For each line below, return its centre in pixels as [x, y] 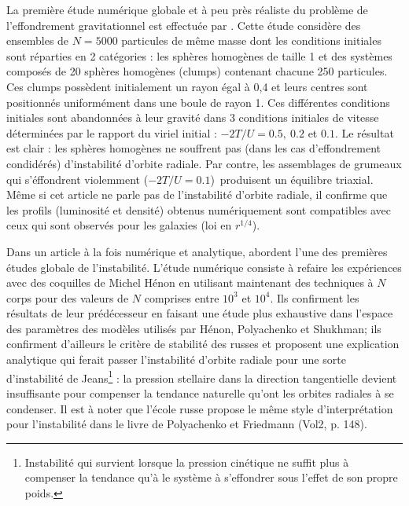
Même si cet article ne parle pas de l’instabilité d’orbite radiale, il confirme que [197, 194]
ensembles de [38, 40]
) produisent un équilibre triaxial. [292, 179]
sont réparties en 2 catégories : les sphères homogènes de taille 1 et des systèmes [199, 55]
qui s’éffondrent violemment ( [77, 179]
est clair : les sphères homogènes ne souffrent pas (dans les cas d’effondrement [194, 148]
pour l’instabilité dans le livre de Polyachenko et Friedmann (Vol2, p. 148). [187, 424]
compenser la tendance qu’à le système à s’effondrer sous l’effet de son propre [211, 477]
